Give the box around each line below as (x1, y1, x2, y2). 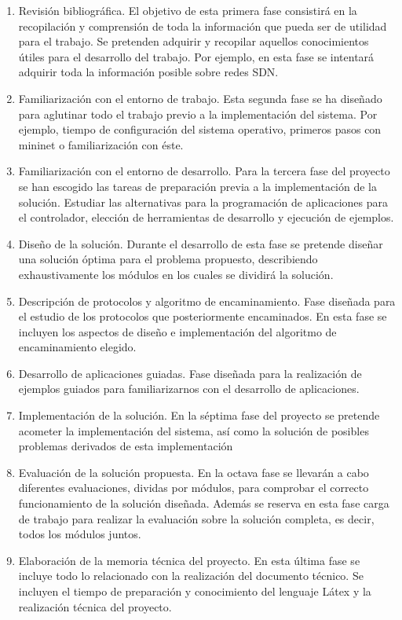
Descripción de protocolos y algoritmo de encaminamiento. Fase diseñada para (18, 292, 396, 309)
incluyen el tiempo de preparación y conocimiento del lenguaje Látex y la (18, 583, 371, 599)
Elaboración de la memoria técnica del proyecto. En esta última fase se (18, 552, 360, 568)
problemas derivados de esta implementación (18, 438, 233, 454)
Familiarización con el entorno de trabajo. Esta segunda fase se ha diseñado (18, 90, 382, 106)
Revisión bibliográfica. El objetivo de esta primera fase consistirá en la (18, 2, 357, 18)
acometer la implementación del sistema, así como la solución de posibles (18, 422, 369, 438)
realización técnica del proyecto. (18, 598, 172, 614)
